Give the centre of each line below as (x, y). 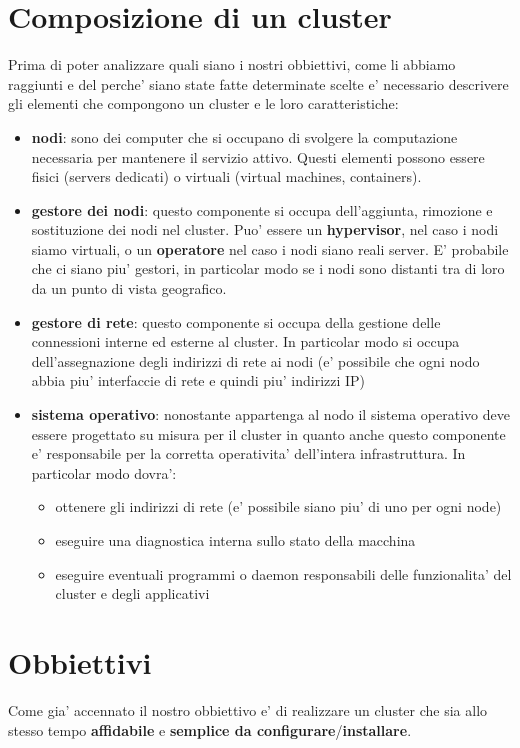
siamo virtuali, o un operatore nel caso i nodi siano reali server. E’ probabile (270, 248)
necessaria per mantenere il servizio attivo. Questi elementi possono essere (258, 156)
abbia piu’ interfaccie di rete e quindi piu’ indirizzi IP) (198, 380)
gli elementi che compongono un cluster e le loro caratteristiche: (203, 103)
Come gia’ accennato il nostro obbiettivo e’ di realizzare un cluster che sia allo (248, 709)
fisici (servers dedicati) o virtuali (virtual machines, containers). (226, 176)
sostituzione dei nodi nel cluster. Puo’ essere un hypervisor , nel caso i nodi (265, 229)
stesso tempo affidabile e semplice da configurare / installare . (210, 729)
